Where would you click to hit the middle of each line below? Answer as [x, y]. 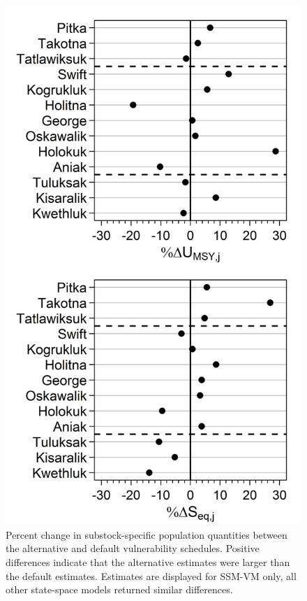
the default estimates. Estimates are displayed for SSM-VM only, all [151, 575]
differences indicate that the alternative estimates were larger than [148, 561]
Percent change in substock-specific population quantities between [147, 534]
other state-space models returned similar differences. [119, 589]
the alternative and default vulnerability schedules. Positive [133, 548]
